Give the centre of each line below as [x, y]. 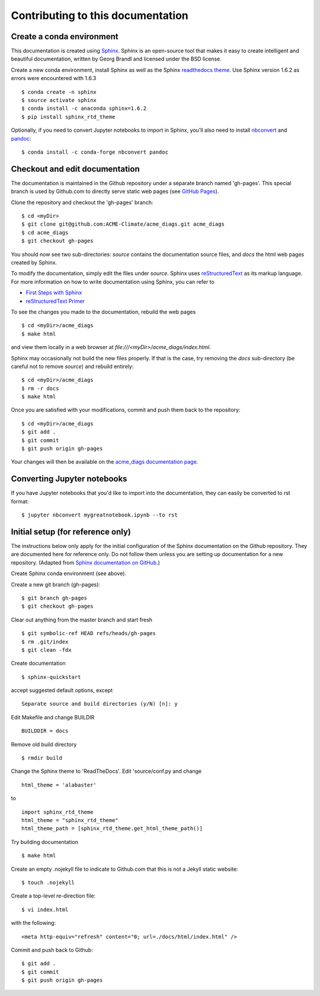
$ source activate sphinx [59, 100]
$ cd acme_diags [45, 232]
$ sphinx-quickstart [51, 677]
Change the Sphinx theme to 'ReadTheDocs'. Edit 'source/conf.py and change [106, 771]
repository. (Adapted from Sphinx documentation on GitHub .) [85, 562]
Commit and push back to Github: [52, 950]
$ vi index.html [45, 909]
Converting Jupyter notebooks [69, 479]
